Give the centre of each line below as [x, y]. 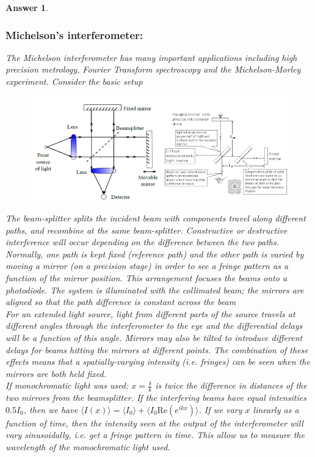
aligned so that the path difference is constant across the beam [121, 302]
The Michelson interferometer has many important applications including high [151, 57]
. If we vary [220, 409]
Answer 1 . [27, 7]
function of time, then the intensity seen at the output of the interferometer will [154, 423]
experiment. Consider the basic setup [74, 81]
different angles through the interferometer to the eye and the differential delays [154, 326]
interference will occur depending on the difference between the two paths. [142, 242]
